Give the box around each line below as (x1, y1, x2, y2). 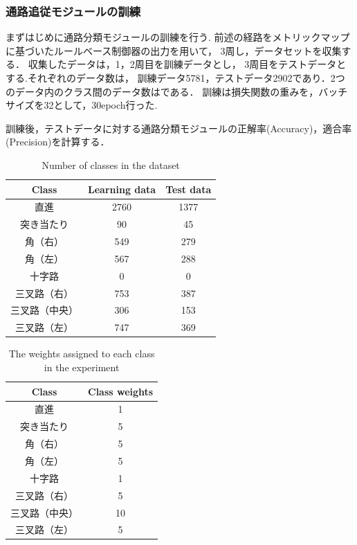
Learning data (88, 181, 156, 196)
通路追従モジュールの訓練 (6, 2, 141, 19)
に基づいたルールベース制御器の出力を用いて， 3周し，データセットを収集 (6, 43, 342, 57)
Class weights (88, 384, 154, 398)
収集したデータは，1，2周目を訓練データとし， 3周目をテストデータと (28, 57, 347, 71)
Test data (165, 181, 212, 196)
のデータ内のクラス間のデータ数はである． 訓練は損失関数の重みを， (6, 84, 319, 98)
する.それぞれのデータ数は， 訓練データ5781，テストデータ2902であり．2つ (6, 71, 345, 84)
